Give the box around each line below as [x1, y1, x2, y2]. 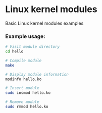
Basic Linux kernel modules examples [5, 20, 84, 26]
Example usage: [5, 33, 45, 40]
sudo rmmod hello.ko [5, 104, 49, 109]
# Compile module [5, 58, 42, 63]
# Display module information [5, 72, 69, 77]
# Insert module [5, 86, 39, 91]
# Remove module [5, 99, 39, 104]
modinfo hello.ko [5, 77, 42, 82]
